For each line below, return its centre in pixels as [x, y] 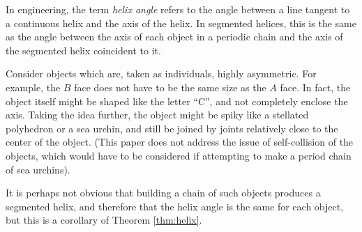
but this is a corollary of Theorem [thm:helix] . [104, 220]
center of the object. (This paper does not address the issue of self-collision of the [180, 142]
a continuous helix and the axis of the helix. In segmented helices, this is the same [181, 23]
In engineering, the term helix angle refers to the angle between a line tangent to [178, 9]
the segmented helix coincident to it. [83, 50]
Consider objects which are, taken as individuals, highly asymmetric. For [161, 74]
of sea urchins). [38, 169]
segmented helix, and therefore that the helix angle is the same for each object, [175, 206]
